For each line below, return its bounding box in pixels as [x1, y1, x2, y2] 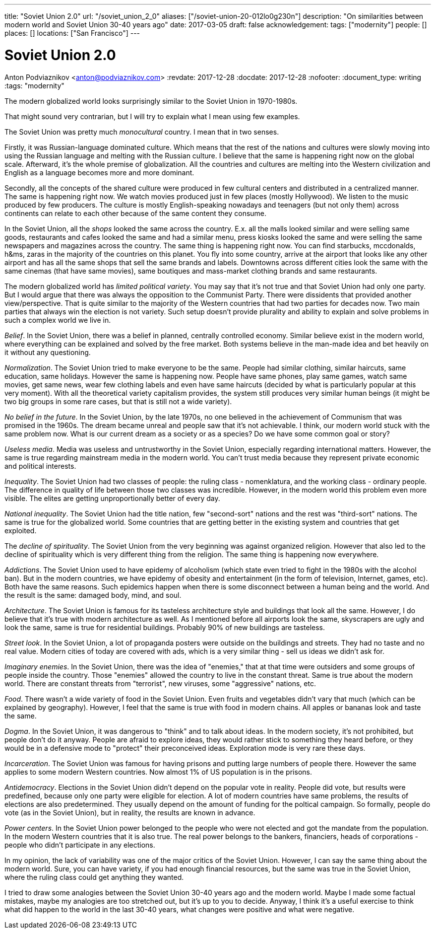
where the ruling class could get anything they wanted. [4, 872, 184, 881]
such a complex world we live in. [4, 315, 111, 324]
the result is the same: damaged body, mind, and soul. [4, 590, 182, 599]
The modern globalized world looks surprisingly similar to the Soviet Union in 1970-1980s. [4, 96, 298, 105]
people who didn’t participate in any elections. [4, 840, 155, 849]
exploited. [4, 526, 37, 535]
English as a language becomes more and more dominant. [4, 168, 194, 177]
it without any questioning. [4, 348, 91, 357]
